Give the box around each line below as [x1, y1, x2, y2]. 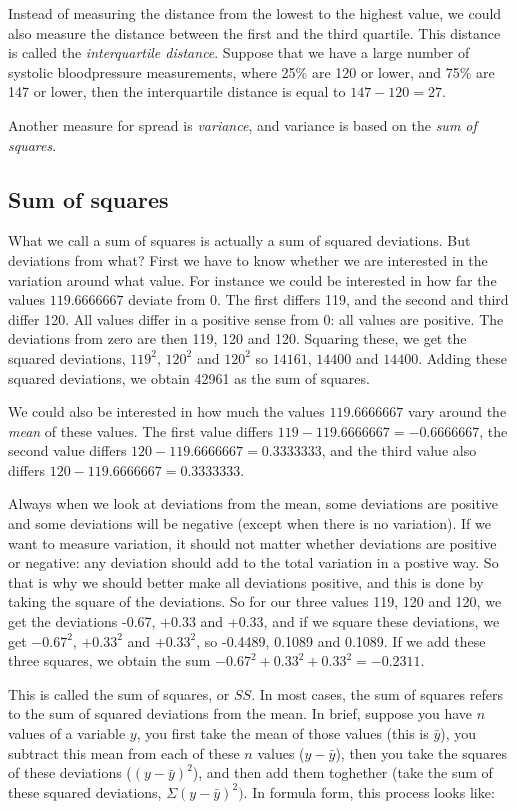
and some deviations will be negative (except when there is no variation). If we [8, 513, 491, 534]
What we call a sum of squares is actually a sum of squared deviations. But [8, 230, 471, 251]
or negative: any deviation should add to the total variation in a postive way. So [8, 552, 499, 573]
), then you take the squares [335, 742, 508, 763]
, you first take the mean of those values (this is [136, 723, 429, 744]
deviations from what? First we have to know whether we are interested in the [8, 249, 488, 270]
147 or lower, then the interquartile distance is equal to [8, 81, 346, 102]
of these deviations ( [8, 762, 132, 783]
